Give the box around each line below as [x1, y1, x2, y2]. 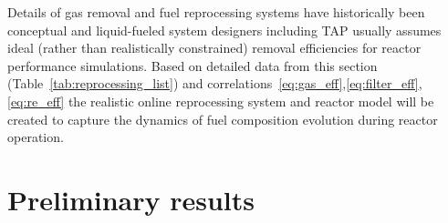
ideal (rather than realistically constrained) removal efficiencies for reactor [7, 38, 422, 57]
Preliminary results [7, 180, 255, 218]
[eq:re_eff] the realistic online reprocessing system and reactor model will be [7, 91, 434, 110]
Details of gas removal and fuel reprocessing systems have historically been [7, 3, 425, 21]
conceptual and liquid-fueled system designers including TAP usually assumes [7, 20, 442, 39]
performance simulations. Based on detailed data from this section [7, 56, 378, 75]
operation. [7, 127, 64, 147]
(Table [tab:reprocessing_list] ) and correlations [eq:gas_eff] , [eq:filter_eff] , [7, 74, 422, 93]
